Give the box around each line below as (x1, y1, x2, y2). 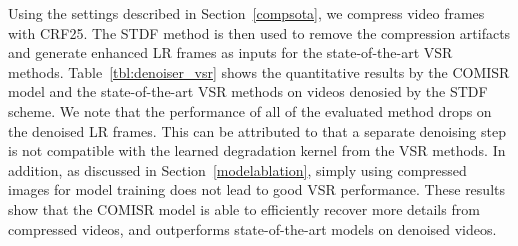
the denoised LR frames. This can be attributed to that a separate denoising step (8, 120, 506, 141)
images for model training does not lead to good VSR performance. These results (8, 179, 505, 200)
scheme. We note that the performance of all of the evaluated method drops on (8, 100, 492, 121)
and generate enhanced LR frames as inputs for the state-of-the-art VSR (8, 42, 453, 63)
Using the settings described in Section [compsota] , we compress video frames (8, 3, 485, 23)
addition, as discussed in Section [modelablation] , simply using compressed (8, 159, 467, 180)
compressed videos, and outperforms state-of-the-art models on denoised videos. (8, 218, 497, 239)
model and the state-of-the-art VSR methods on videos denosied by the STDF (8, 81, 488, 102)
